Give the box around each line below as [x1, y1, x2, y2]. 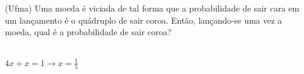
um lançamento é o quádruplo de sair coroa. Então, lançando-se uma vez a [5, 13, 282, 26]
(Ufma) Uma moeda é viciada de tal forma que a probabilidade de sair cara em [5, 2, 300, 14]
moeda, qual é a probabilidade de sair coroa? [5, 25, 172, 38]
